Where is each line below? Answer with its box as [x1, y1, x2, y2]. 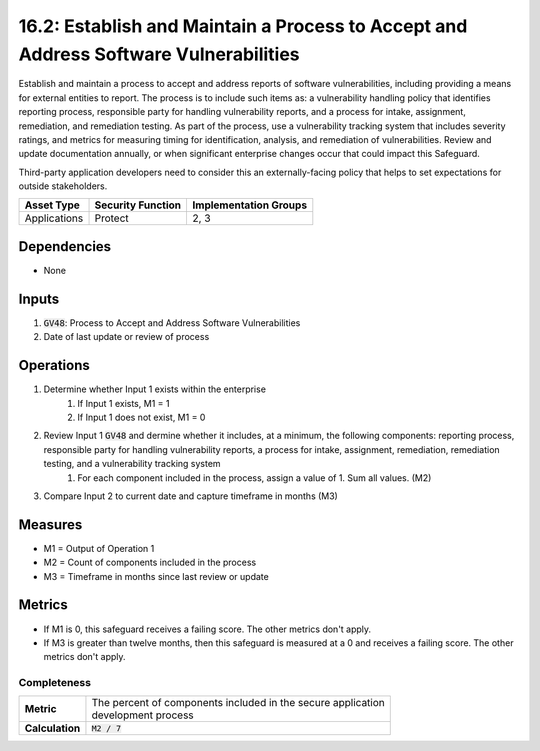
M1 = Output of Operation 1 [43, 542, 155, 554]
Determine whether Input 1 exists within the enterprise [43, 383, 267, 395]
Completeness [18, 676, 92, 690]
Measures [18, 516, 83, 533]
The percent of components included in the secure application [91, 696, 385, 710]
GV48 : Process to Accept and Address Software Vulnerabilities [43, 316, 301, 329]
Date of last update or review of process [43, 331, 210, 343]
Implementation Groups [192, 198, 308, 212]
